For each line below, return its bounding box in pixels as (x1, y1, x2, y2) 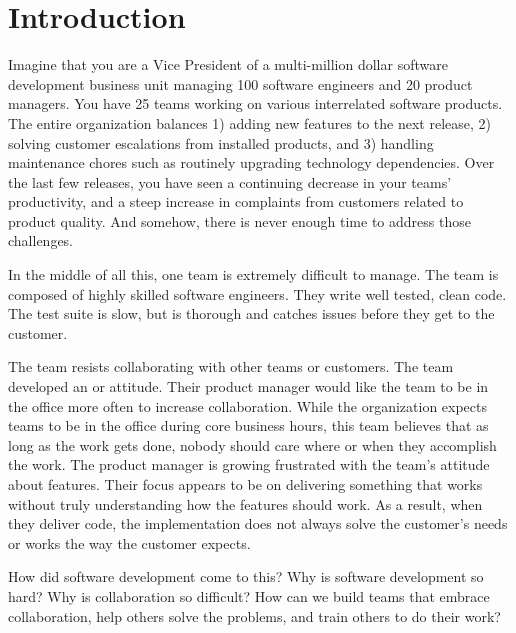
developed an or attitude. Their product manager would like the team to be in (8, 376, 489, 397)
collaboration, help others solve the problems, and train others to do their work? (8, 605, 501, 626)
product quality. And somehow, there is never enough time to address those (8, 210, 471, 231)
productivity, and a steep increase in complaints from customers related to (8, 191, 464, 212)
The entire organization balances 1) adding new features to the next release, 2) (8, 112, 491, 133)
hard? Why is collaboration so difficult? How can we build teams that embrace (8, 585, 490, 606)
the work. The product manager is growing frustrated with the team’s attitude (8, 454, 490, 475)
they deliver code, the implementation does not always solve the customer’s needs (8, 513, 508, 534)
